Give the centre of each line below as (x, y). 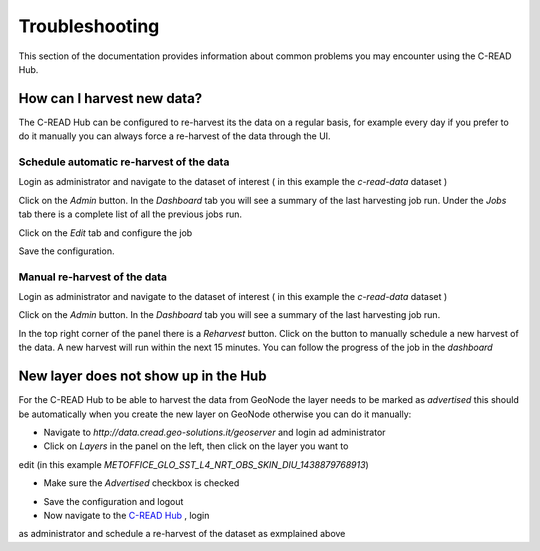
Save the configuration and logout (113, 501)
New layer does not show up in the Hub (142, 376)
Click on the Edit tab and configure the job (105, 232)
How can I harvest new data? (110, 98)
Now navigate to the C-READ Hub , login (126, 515)
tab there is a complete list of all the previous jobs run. (130, 214)
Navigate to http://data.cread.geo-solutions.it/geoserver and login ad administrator (214, 432)
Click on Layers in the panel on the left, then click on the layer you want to (196, 446)
